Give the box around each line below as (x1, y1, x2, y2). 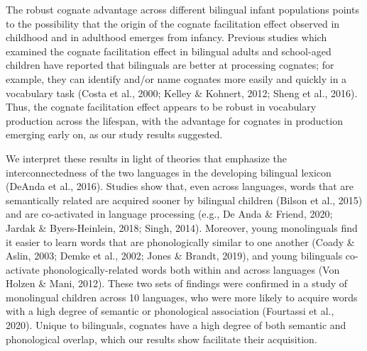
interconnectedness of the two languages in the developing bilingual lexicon (6, 165, 332, 179)
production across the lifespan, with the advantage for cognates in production (6, 113, 343, 128)
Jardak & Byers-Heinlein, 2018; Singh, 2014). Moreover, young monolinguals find (6, 220, 358, 235)
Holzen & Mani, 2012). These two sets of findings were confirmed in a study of (6, 276, 348, 291)
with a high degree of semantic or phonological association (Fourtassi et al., (6, 303, 334, 318)
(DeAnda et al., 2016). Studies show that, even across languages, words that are (6, 179, 354, 194)
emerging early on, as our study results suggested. (6, 127, 223, 142)
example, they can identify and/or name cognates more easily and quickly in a (6, 71, 347, 86)
